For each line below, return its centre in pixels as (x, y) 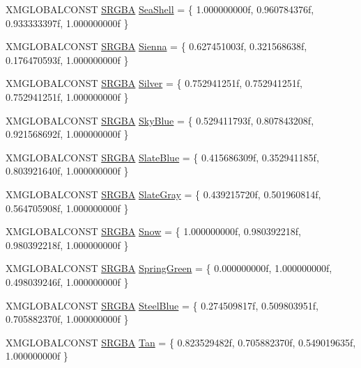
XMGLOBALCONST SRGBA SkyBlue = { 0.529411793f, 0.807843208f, (160, 120)
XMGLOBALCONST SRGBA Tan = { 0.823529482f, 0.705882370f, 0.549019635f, (181, 342)
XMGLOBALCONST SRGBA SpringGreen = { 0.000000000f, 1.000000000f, (169, 268)
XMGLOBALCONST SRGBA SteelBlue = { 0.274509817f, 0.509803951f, (162, 305)
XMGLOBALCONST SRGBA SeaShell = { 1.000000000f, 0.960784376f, (160, 9)
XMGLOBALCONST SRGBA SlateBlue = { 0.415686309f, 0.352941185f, (162, 157)
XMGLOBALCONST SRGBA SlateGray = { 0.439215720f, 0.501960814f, (163, 194)
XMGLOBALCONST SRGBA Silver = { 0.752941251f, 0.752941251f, (154, 83)
